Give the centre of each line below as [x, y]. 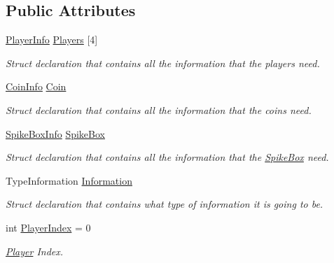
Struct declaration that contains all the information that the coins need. [159, 109]
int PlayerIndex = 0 [48, 227]
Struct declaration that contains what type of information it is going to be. [165, 204]
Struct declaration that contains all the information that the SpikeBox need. [167, 157]
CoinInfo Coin [36, 86]
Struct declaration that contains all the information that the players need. [163, 63]
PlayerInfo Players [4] [52, 40]
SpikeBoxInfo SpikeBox [55, 133]
